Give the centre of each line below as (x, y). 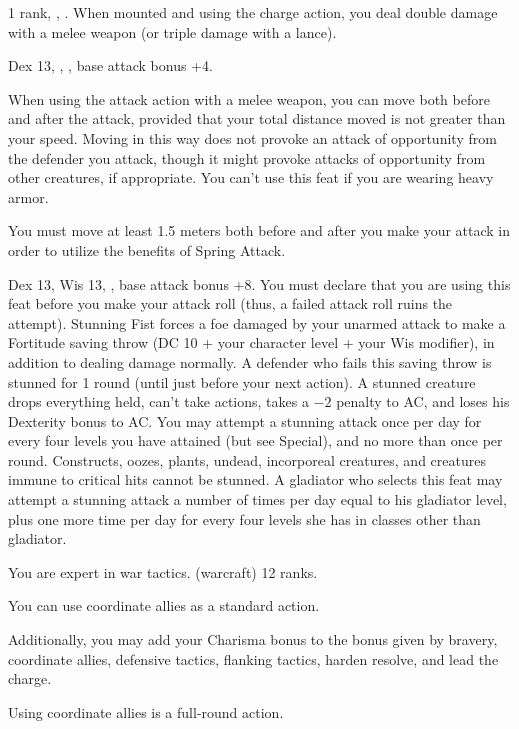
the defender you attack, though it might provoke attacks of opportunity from (247, 157)
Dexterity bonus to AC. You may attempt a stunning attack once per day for (245, 420)
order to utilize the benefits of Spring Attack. (147, 249)
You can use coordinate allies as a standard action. (164, 605)
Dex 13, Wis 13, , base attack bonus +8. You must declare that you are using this (259, 283)
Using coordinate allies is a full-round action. (146, 711)
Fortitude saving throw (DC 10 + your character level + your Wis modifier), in (251, 342)
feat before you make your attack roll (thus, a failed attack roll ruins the (230, 303)
